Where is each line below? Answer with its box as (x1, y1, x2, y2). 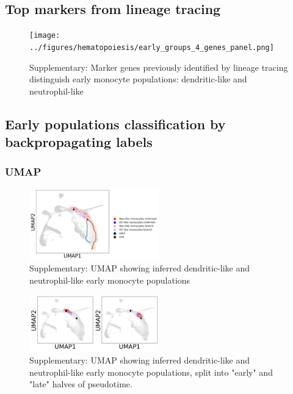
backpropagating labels (5, 132, 153, 151)
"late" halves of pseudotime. (29, 378, 132, 390)
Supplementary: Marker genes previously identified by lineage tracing (29, 60, 288, 73)
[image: (29, 31, 60, 40)
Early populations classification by (5, 114, 226, 133)
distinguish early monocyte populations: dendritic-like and (29, 73, 247, 85)
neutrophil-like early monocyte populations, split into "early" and (29, 365, 273, 378)
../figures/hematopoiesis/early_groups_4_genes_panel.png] (29, 43, 274, 52)
